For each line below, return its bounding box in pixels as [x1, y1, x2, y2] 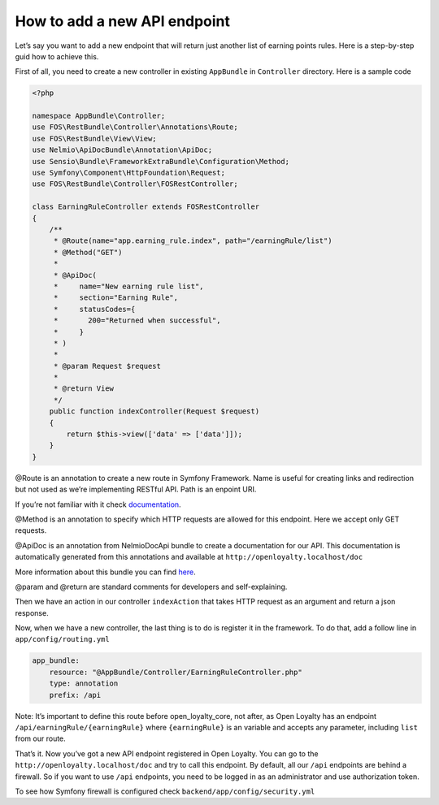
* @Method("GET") [53, 248, 123, 257]
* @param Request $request [53, 361, 162, 370]
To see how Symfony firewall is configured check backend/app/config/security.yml [15, 786, 315, 796]
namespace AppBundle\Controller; [32, 111, 166, 121]
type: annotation [49, 679, 119, 688]
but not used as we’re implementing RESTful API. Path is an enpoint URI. [15, 484, 257, 495]
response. [15, 608, 49, 617]
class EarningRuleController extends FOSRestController [32, 202, 260, 211]
